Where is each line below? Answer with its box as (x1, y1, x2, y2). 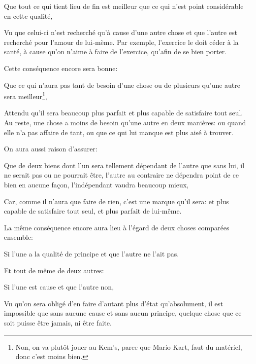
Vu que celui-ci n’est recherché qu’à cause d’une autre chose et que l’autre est (4, 27, 238, 37)
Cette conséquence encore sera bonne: (4, 63, 118, 73)
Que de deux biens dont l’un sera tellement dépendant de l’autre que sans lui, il (4, 160, 245, 170)
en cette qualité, (4, 10, 53, 21)
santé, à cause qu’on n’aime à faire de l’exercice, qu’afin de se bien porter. (4, 46, 227, 57)
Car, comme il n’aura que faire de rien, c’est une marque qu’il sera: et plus (4, 196, 229, 206)
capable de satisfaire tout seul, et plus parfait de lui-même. (4, 206, 182, 216)
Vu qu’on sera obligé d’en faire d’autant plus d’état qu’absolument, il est (4, 298, 223, 308)
